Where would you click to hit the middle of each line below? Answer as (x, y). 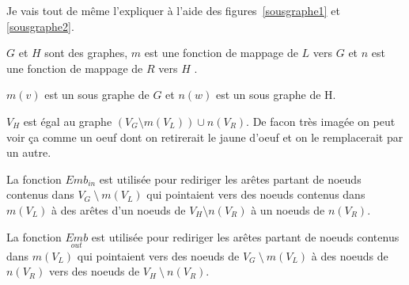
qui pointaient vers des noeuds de (158, 255)
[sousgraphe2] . (40, 26)
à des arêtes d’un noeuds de (119, 209)
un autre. (29, 152)
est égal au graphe (68, 121)
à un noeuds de (288, 209)
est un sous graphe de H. (276, 95)
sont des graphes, (86, 53)
